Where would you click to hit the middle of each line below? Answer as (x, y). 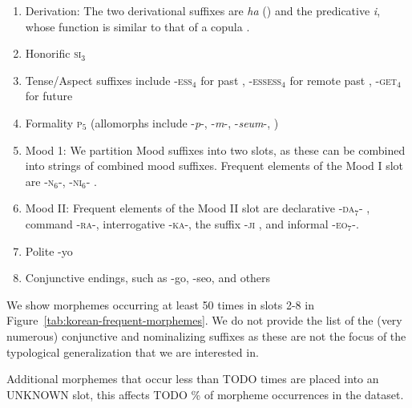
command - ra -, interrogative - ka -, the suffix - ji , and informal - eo (186, 223)
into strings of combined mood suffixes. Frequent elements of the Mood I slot (214, 166)
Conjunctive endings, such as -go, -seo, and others (148, 278)
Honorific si (53, 53)
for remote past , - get (343, 80)
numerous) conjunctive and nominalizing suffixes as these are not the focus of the (206, 335)
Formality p (54, 122)
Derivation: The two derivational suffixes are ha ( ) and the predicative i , (203, 10)
